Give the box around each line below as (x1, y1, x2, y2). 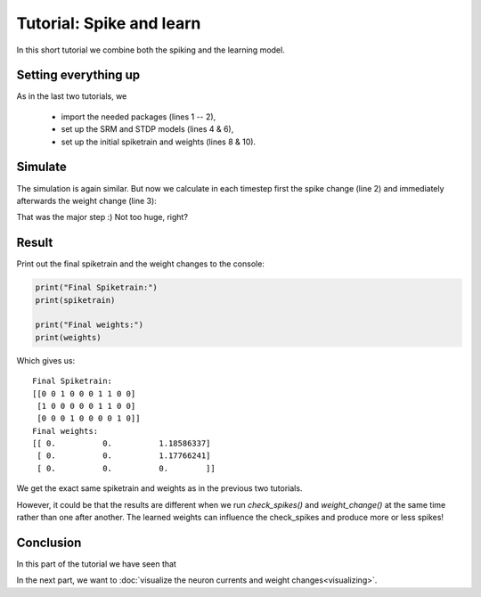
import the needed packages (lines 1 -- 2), (61, 111, 216, 122)
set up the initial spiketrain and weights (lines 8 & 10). (61, 136, 257, 147)
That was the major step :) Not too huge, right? (16, 212, 189, 223)
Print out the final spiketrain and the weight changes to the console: (16, 258, 265, 269)
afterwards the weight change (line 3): (16, 195, 158, 206)
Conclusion (16, 535, 82, 550)
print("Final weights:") (35, 320, 144, 330)
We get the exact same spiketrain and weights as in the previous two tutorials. (16, 483, 303, 494)
